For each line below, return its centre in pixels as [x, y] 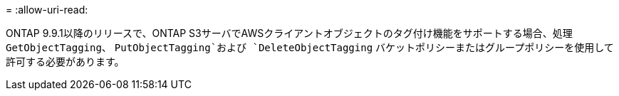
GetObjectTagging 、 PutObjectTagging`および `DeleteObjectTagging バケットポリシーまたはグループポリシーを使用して [310, 47]
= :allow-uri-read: [47, 10]
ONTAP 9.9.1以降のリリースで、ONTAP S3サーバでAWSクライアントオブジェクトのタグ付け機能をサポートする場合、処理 [289, 33]
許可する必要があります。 [65, 62]
